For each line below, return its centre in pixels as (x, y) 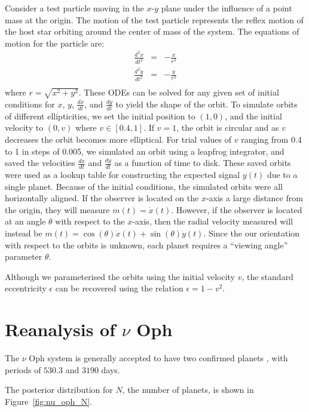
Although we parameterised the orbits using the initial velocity (120, 276)
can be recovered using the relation (119, 288)
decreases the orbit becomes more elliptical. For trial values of (118, 139)
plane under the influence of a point (227, 8)
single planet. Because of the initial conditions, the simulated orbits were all (144, 186)
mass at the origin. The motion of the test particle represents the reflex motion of (154, 19)
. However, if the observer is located (237, 209)
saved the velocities (40, 163)
